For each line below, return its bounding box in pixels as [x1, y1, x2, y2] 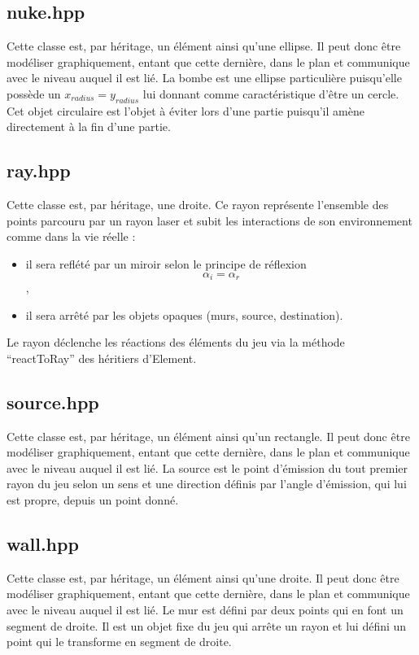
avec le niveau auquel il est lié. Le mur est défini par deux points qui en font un [7, 600, 404, 618]
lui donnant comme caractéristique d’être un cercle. [142, 85, 399, 102]
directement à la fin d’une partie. [7, 118, 171, 135]
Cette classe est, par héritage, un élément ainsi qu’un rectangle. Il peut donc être [7, 427, 410, 444]
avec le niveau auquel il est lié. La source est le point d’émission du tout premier [7, 459, 408, 476]
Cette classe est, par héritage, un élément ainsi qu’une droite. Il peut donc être [7, 569, 399, 586]
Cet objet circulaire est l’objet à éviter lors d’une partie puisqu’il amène [7, 102, 364, 119]
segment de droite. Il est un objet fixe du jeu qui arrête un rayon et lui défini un [7, 617, 407, 634]
